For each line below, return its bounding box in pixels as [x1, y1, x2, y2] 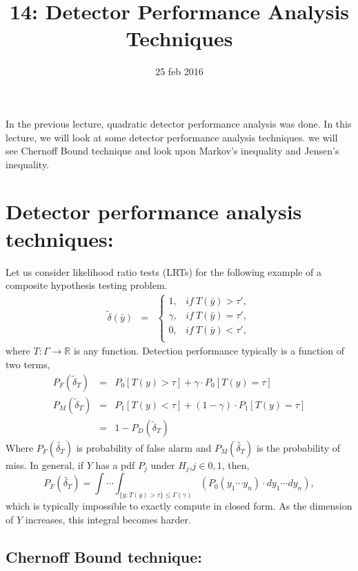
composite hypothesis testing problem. [6, 278, 168, 292]
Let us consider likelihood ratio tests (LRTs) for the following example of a [6, 264, 322, 279]
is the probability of [257, 440, 341, 454]
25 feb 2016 [155, 64, 203, 79]
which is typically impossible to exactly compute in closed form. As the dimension [6, 499, 352, 513]
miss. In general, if [6, 457, 83, 472]
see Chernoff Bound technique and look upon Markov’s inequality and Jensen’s [6, 143, 339, 158]
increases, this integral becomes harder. [25, 512, 191, 526]
